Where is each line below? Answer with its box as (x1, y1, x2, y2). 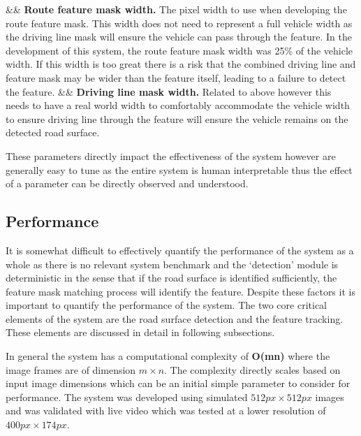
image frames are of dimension (6, 362, 136, 377)
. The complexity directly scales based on (164, 362, 341, 377)
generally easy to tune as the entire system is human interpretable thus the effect (6, 162, 353, 177)
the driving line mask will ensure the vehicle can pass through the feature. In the (6, 29, 352, 44)
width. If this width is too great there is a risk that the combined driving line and (6, 57, 356, 71)
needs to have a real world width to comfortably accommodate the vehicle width (6, 98, 350, 112)
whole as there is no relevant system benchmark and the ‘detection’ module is (6, 256, 339, 271)
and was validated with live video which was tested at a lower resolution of (6, 403, 326, 418)
